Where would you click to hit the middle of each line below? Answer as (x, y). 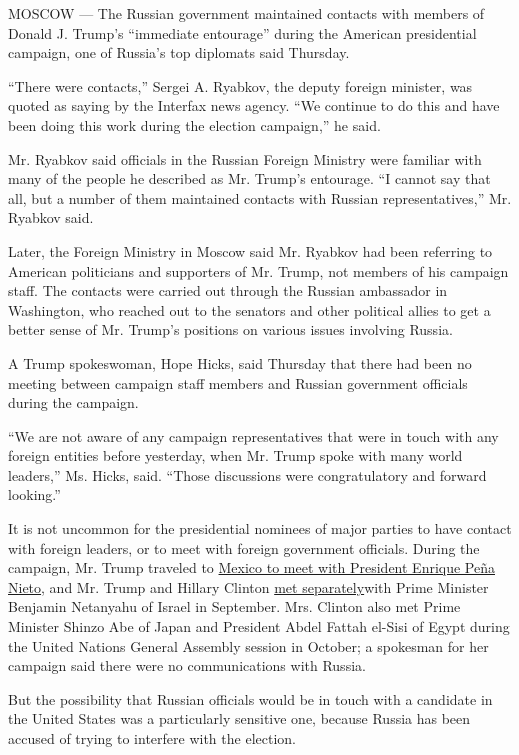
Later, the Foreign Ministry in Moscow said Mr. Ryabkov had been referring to (250, 250)
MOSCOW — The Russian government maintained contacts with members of (246, 13)
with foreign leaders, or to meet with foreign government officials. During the (244, 547)
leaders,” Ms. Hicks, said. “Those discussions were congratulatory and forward (247, 474)
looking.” (34, 494)
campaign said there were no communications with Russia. (187, 665)
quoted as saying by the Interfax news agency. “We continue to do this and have (254, 105)
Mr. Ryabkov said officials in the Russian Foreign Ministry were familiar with (245, 158)
